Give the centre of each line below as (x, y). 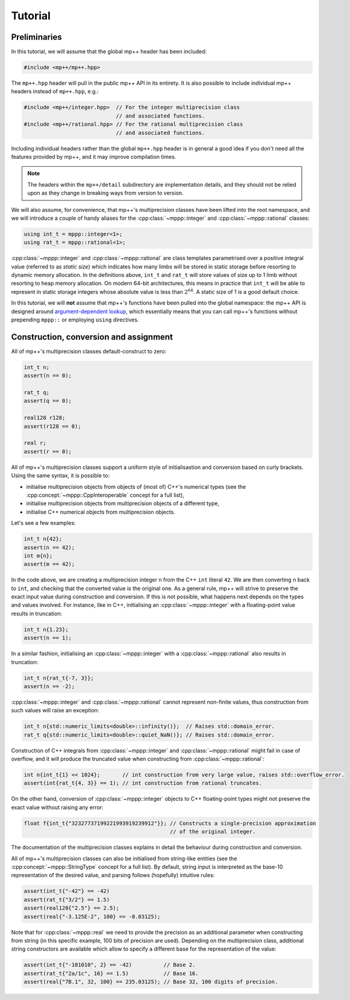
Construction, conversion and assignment (92, 337)
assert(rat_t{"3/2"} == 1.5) (67, 899)
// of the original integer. (213, 832)
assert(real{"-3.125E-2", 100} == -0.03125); (92, 916)
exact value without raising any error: (57, 807)
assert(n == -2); (49, 686)
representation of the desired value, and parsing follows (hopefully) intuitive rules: (113, 875)
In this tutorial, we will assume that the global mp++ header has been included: (109, 52)
